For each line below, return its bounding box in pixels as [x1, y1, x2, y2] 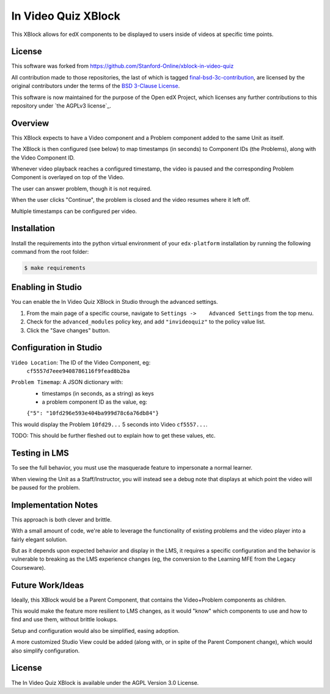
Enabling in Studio [11, 282, 82, 293]
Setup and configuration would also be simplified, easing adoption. [11, 627, 180, 634]
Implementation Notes [11, 500, 98, 510]
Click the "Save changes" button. [26, 327, 111, 334]
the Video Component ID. [11, 153, 75, 161]
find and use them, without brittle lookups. [11, 616, 119, 623]
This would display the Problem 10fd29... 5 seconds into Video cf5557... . [11, 421, 208, 428]
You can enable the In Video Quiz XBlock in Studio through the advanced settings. [11, 298, 218, 306]
